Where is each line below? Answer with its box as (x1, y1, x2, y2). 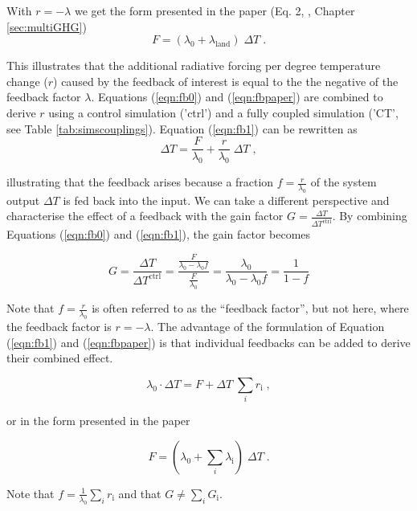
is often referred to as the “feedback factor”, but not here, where (92, 300, 409, 317)
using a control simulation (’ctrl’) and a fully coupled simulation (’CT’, (48, 104, 399, 121)
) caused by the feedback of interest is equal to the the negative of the (53, 72, 399, 89)
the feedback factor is (6, 318, 112, 335)
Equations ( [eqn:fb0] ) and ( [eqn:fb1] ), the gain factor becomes (6, 226, 311, 243)
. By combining (332, 207, 407, 224)
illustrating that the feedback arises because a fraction (6, 174, 274, 190)
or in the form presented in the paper (6, 412, 190, 429)
